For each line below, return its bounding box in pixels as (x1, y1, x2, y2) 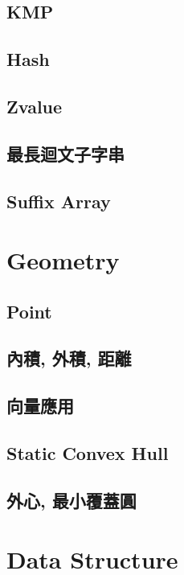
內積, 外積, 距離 (6, 346, 132, 371)
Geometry (6, 244, 120, 277)
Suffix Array (6, 188, 111, 213)
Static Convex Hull (6, 441, 169, 466)
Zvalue (6, 93, 63, 118)
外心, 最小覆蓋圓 (6, 487, 137, 512)
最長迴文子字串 (6, 141, 125, 166)
